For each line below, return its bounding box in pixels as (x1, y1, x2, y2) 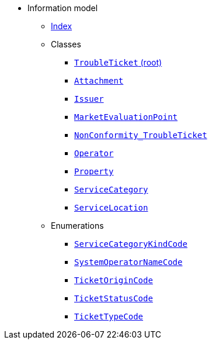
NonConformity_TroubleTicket (74, 130, 207, 140)
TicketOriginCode (74, 276, 153, 285)
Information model (27, 3, 98, 13)
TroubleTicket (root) (74, 57, 162, 67)
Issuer (74, 94, 104, 104)
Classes (51, 39, 81, 49)
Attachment (74, 76, 124, 85)
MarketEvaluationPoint (74, 112, 178, 122)
